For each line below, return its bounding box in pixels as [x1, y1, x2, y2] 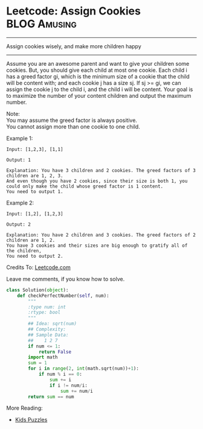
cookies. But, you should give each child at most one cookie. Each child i [6, 66, 187, 74]
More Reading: [6, 404, 43, 412]
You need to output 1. [6, 188, 63, 194]
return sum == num [28, 393, 74, 399]
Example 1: [6, 135, 33, 142]
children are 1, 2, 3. [6, 173, 63, 179]
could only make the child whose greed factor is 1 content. [6, 183, 164, 189]
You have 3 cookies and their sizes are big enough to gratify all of [6, 243, 188, 249]
